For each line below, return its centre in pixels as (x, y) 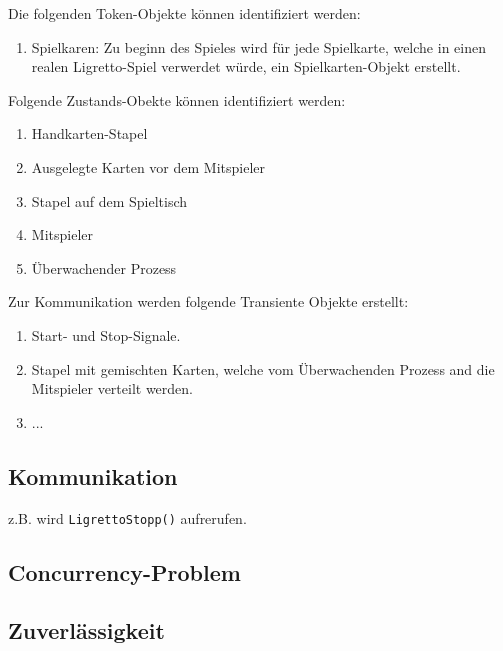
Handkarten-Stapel (89, 133)
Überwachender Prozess (104, 267)
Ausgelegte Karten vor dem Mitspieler (148, 166)
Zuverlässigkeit (86, 630)
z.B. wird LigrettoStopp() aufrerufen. (127, 517)
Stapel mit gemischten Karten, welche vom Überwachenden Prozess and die (263, 368)
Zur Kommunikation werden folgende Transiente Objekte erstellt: (208, 301)
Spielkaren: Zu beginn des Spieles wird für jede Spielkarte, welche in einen (258, 46)
